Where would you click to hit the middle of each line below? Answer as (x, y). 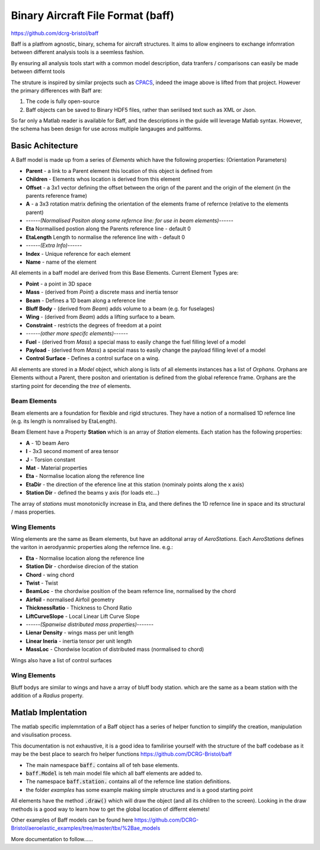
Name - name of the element (61, 262)
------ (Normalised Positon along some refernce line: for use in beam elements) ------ (129, 221)
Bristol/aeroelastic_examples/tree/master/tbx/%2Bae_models (86, 828)
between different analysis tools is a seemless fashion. (78, 52)
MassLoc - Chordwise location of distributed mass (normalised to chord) (115, 649)
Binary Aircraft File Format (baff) (93, 15)
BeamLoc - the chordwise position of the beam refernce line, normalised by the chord (131, 591)
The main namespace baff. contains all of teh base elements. (103, 765)
